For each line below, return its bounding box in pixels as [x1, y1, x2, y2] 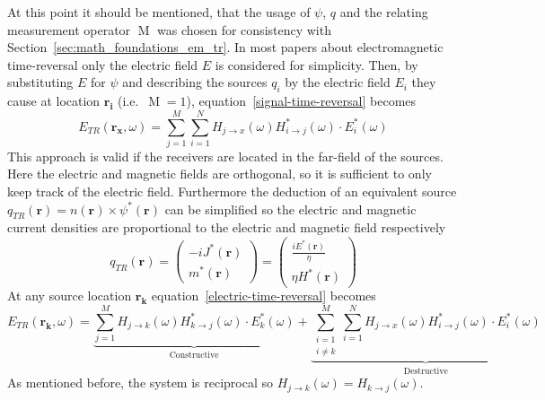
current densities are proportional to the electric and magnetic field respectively [7, 218, 446, 237]
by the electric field [285, 73, 391, 91]
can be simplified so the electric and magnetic [164, 199, 417, 218]
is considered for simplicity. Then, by [215, 55, 418, 74]
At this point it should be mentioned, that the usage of [7, 3, 311, 21]
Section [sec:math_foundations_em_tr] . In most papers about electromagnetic [7, 38, 444, 57]
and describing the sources [122, 73, 268, 91]
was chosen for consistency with [157, 20, 331, 39]
